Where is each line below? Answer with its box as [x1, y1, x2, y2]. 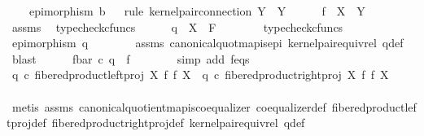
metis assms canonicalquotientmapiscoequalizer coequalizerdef [11, 98, 326, 115]
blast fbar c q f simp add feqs [11, 50, 250, 67]
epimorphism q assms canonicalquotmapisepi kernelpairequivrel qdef [11, 34, 404, 51]
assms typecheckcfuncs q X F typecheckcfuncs [11, 18, 343, 35]
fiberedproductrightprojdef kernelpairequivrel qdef [51, 114, 305, 131]
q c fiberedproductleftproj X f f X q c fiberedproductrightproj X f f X [11, 66, 389, 83]
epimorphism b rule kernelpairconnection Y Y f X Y [28, 2, 365, 19]
